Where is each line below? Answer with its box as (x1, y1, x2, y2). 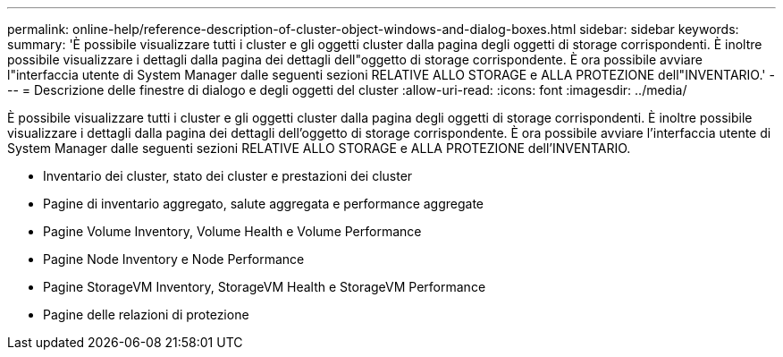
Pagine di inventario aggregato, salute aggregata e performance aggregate (43, 196, 484, 211)
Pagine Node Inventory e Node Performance (43, 251, 305, 267)
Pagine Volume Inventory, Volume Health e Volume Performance (43, 224, 422, 239)
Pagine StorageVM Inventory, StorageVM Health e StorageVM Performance (43, 279, 486, 294)
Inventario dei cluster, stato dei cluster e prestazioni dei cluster (43, 168, 413, 183)
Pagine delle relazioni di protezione (43, 307, 249, 322)
